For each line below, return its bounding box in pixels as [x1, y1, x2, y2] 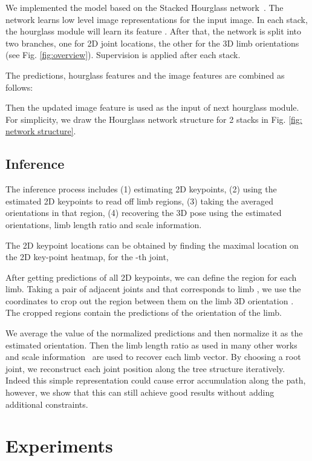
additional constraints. [5, 397, 88, 410]
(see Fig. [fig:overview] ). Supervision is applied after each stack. [5, 48, 241, 61]
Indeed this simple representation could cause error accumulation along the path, [5, 374, 306, 387]
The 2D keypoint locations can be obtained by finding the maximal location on [5, 238, 299, 251]
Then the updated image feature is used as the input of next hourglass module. [5, 101, 299, 114]
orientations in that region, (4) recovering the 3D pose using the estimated [5, 206, 282, 219]
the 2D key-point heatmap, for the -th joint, [5, 250, 169, 263]
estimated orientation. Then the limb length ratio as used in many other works [5, 338, 297, 351]
